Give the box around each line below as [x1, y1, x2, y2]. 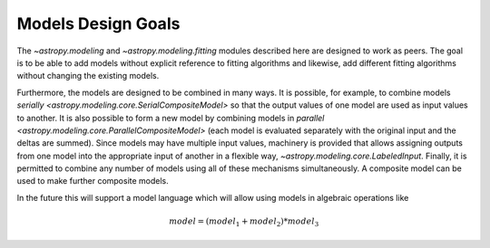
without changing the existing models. [16, 71, 160, 81]
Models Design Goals [16, 14, 181, 33]
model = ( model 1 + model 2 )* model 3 [169, 216, 319, 228]
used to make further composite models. [16, 176, 170, 186]
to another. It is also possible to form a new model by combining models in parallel [16, 112, 325, 123]
